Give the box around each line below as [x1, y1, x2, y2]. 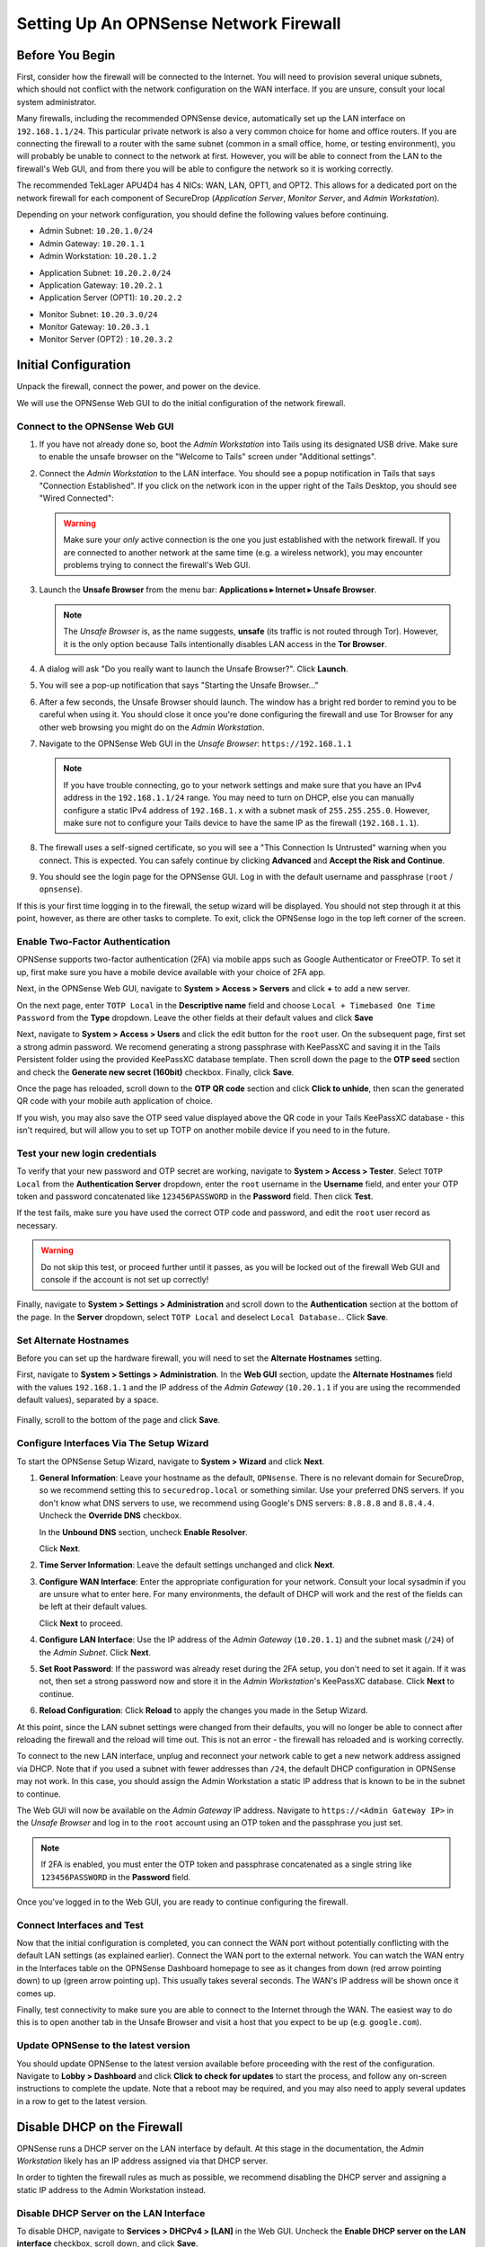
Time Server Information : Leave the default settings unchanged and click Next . [39, 1559, 336, 1570]
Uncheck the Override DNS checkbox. [39, 1510, 182, 1521]
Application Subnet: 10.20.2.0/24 [39, 267, 172, 278]
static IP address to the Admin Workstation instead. [16, 2184, 207, 2195]
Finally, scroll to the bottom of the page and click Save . [16, 1415, 221, 1425]
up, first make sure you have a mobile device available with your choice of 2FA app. [16, 966, 326, 977]
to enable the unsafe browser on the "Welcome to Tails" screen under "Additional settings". [39, 451, 377, 462]
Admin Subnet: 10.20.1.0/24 [39, 226, 154, 236]
